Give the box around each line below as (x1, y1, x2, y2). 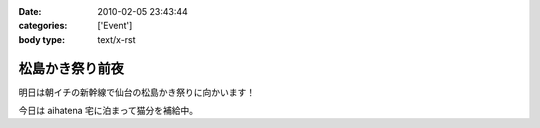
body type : (18, 33, 65, 45)
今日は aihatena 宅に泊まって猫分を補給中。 (18, 105, 199, 117)
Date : (18, 6, 42, 17)
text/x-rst (97, 33, 136, 45)
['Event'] (97, 20, 133, 32)
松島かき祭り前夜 (18, 60, 124, 77)
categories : (18, 20, 68, 32)
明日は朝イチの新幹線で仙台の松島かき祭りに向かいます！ (18, 86, 255, 98)
